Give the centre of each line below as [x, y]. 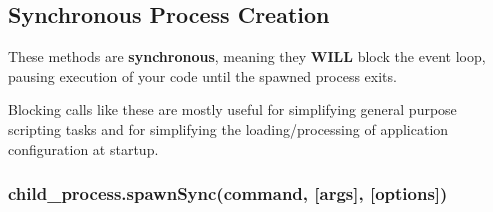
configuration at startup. [83, 148]
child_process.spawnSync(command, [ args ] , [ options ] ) [228, 193]
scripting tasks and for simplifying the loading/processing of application [228, 128]
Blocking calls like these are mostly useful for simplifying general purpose [232, 109]
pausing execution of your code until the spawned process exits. [202, 75]
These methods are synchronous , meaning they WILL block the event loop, [247, 56]
